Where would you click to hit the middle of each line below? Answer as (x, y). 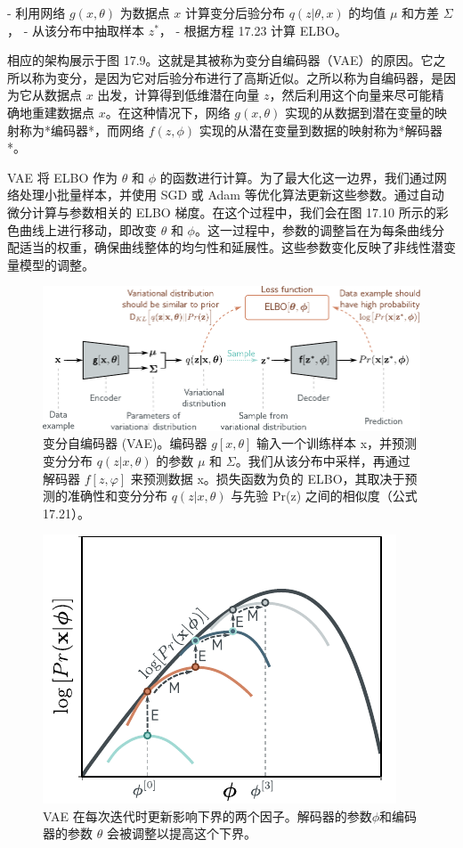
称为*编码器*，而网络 (81, 130)
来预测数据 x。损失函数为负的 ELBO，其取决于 (268, 478)
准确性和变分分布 (117, 496)
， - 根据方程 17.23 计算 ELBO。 (253, 30)
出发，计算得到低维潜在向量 (179, 95)
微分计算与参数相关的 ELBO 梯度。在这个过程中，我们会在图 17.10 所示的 (222, 212)
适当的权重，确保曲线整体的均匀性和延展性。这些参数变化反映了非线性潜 (231, 247)
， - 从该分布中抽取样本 (76, 30)
